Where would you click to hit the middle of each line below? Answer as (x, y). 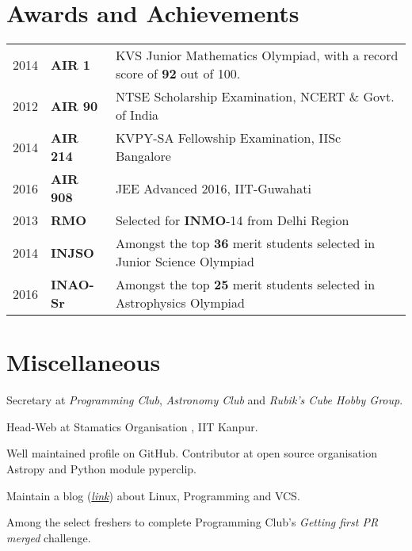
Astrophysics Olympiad (180, 303)
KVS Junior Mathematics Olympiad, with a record (257, 55)
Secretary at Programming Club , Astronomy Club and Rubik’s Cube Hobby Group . (205, 400)
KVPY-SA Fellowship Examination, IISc (228, 138)
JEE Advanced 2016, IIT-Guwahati (213, 188)
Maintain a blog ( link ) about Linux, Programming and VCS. (153, 495)
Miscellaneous (84, 362)
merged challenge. (49, 537)
